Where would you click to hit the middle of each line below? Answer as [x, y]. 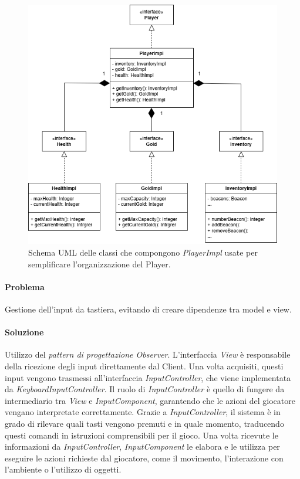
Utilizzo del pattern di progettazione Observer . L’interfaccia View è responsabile [148, 354]
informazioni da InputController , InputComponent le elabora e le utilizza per [142, 446]
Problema [25, 286]
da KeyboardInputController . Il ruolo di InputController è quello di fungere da [145, 389]
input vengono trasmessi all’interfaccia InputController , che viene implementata [148, 377]
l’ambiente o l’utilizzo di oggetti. [63, 469]
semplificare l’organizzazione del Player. [100, 264]
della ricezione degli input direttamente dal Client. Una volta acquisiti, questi [144, 366]
